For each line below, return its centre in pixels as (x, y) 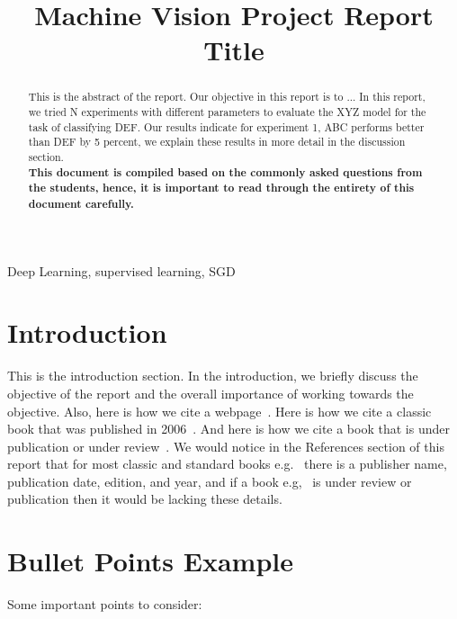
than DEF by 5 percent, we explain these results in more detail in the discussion (217, 142)
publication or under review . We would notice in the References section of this (226, 446)
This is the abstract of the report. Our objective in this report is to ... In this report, (227, 97)
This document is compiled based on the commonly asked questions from (225, 172)
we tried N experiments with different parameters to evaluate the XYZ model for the (227, 112)
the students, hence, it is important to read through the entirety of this (221, 188)
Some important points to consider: (105, 604)
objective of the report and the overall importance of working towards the (211, 393)
